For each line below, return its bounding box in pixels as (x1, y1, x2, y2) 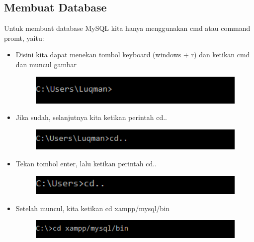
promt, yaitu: (4, 32, 44, 43)
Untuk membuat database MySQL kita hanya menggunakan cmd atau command (4, 23, 251, 33)
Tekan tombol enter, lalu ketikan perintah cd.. (15, 158, 157, 168)
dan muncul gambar (15, 59, 77, 69)
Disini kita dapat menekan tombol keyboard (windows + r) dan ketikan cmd (15, 49, 250, 60)
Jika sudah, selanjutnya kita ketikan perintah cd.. (15, 112, 167, 122)
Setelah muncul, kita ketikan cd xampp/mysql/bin (15, 203, 170, 213)
